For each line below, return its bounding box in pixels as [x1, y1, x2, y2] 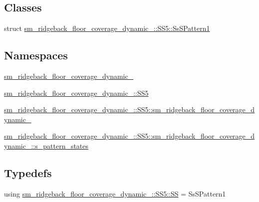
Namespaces [4, 47, 68, 63]
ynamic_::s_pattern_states [4, 140, 89, 151]
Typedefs [4, 165, 52, 180]
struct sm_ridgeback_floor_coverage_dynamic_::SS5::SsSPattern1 [4, 23, 210, 33]
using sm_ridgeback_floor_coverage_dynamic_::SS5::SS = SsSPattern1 [4, 188, 226, 199]
